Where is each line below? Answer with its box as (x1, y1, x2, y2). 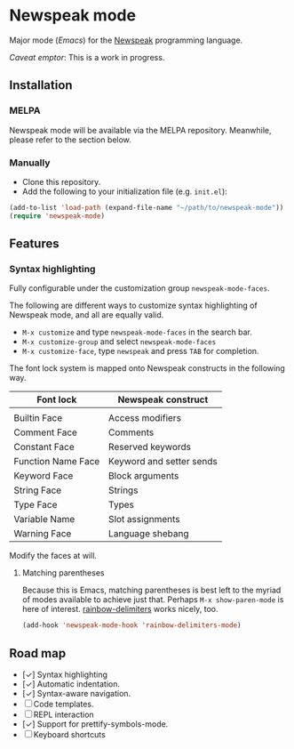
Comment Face (13, 426, 78, 439)
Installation (9, 77, 73, 93)
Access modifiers (107, 412, 182, 424)
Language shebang (107, 528, 189, 540)
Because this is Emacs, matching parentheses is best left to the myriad (21, 584, 282, 596)
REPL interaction (33, 709, 95, 721)
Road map (9, 646, 67, 661)
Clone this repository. (21, 176, 101, 187)
